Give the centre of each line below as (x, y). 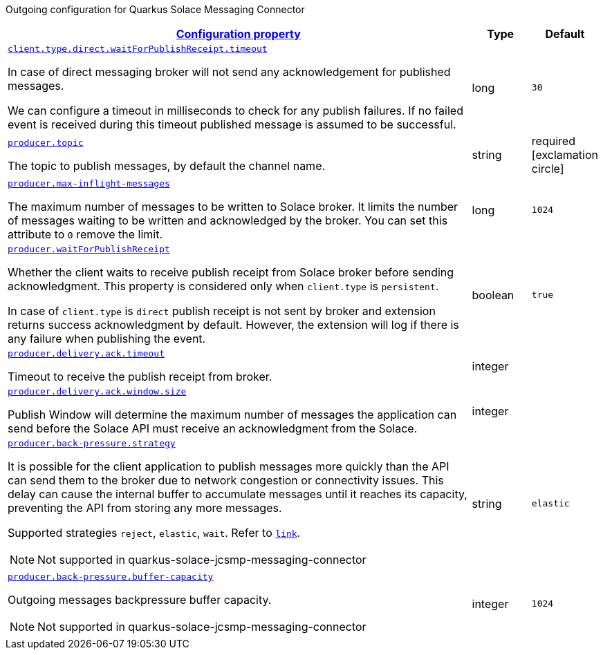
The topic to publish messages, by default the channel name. (167, 165)
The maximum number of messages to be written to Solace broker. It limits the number (233, 207)
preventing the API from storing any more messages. (145, 508)
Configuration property (238, 34)
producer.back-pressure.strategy (92, 443)
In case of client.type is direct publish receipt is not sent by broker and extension (222, 311)
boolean (493, 295)
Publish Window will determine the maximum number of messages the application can (232, 415)
